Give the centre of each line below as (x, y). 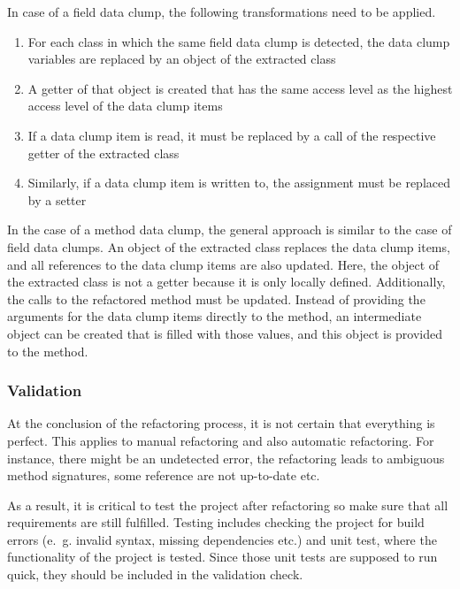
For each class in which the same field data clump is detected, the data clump (239, 41)
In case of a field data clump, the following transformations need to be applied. (222, 11)
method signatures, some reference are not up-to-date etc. (164, 475)
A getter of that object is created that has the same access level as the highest (240, 88)
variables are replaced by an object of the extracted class (182, 59)
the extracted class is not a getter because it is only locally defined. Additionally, (226, 282)
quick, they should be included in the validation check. (155, 574)
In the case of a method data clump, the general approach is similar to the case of (230, 229)
